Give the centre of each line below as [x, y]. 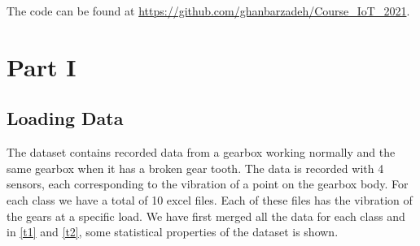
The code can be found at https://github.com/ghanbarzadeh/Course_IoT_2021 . [208, 11]
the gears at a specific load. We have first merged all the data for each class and [206, 216]
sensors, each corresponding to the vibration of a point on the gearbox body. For [208, 184]
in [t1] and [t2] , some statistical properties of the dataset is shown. [173, 232]
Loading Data [65, 118]
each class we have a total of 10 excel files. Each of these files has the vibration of [210, 199]
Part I [42, 66]
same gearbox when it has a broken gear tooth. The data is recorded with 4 [195, 168]
